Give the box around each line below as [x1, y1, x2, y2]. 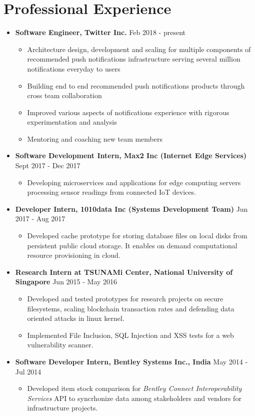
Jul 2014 [15, 366, 41, 376]
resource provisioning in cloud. [27, 250, 120, 260]
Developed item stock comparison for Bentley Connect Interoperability [27, 383, 242, 393]
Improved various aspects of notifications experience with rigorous [27, 107, 229, 117]
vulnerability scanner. [27, 339, 93, 350]
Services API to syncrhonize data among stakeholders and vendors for [27, 392, 241, 403]
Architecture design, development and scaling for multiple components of [27, 44, 251, 54]
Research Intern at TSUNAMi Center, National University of [15, 266, 233, 277]
